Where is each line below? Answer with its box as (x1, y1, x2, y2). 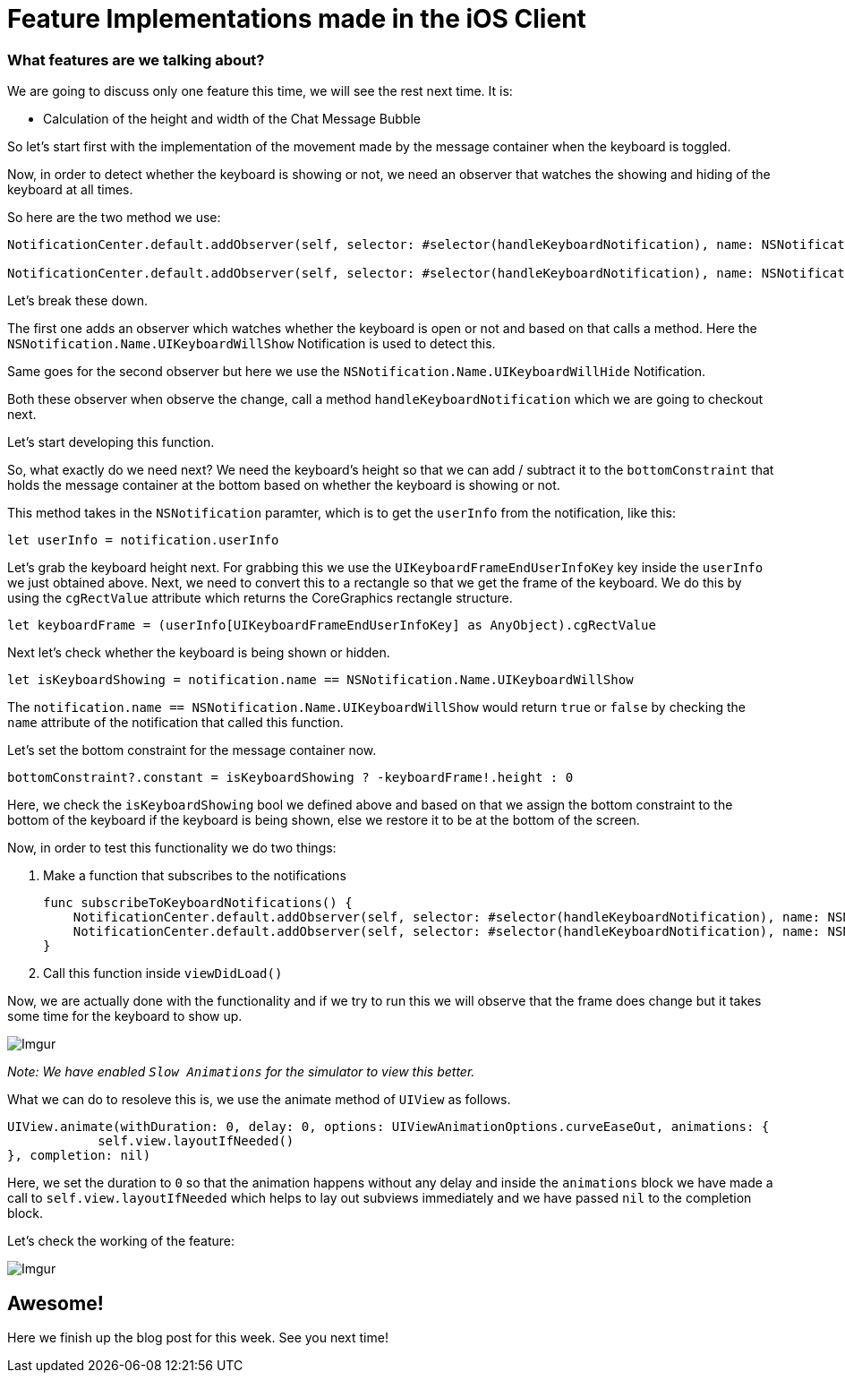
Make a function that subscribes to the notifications (43, 868, 346, 884)
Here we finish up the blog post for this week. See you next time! (7, 1329, 388, 1345)
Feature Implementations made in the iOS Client (7, 4, 586, 34)
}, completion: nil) (7, 1148, 151, 1163)
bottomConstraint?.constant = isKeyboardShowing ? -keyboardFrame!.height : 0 (7, 770, 574, 785)
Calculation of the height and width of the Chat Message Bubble (43, 111, 421, 127)
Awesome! (7, 1291, 104, 1315)
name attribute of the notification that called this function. (7, 715, 344, 731)
